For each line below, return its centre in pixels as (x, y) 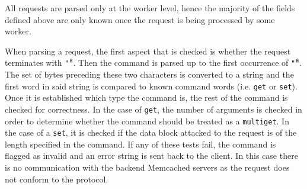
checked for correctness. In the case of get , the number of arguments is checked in (153, 109)
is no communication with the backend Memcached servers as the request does (147, 167)
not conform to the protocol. (57, 179)
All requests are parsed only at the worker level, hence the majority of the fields (150, 8)
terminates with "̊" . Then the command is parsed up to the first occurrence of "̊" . (153, 63)
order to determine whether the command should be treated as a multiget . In (147, 121)
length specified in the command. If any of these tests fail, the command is (140, 144)
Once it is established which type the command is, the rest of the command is (146, 97)
